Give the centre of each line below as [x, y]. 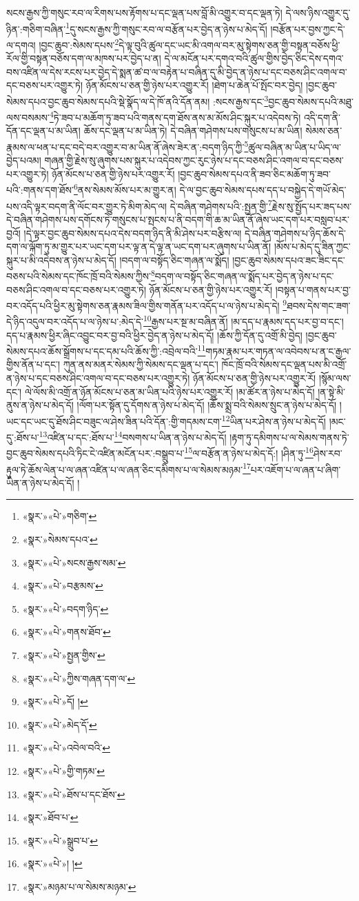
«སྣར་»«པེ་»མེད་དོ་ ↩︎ [60, 724]
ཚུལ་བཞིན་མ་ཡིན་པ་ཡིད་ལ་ [295, 146]
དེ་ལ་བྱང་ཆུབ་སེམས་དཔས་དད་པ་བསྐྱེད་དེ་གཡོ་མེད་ [263, 190]
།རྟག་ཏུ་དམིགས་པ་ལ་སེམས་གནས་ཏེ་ [289, 437]
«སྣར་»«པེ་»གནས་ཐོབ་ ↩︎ [66, 632]
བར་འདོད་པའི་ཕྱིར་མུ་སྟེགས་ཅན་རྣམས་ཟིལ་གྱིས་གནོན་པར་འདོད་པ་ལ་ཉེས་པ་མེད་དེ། [143, 305]
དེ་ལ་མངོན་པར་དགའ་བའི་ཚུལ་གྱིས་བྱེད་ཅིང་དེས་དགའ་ [254, 58]
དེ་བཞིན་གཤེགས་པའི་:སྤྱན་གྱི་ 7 [221, 205]
